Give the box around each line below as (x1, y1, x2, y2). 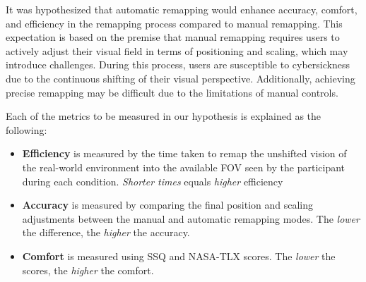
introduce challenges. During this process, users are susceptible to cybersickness (6, 57, 350, 72)
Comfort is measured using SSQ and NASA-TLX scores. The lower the (22, 248, 336, 263)
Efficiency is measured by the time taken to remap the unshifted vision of (22, 146, 347, 161)
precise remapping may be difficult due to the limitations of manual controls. (6, 85, 338, 99)
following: (6, 122, 47, 137)
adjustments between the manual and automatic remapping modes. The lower (22, 211, 360, 226)
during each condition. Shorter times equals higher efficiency (22, 173, 283, 188)
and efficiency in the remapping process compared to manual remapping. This (6, 16, 343, 30)
